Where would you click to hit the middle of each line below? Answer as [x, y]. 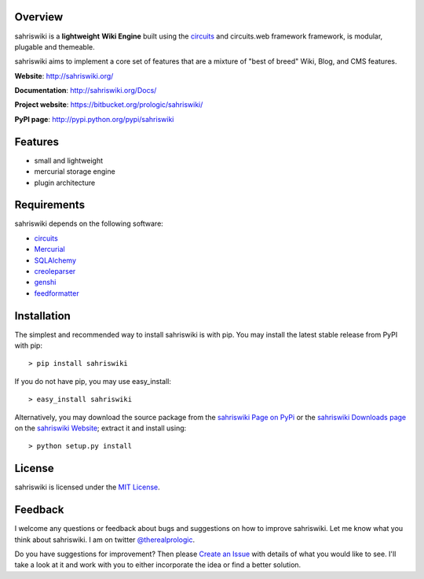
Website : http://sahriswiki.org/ [64, 76]
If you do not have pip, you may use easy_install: [93, 381]
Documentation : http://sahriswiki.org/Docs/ [86, 90]
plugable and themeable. [55, 46]
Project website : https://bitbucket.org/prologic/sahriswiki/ [109, 105]
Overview [39, 17]
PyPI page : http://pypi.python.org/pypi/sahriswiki [94, 119]
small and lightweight [69, 160]
